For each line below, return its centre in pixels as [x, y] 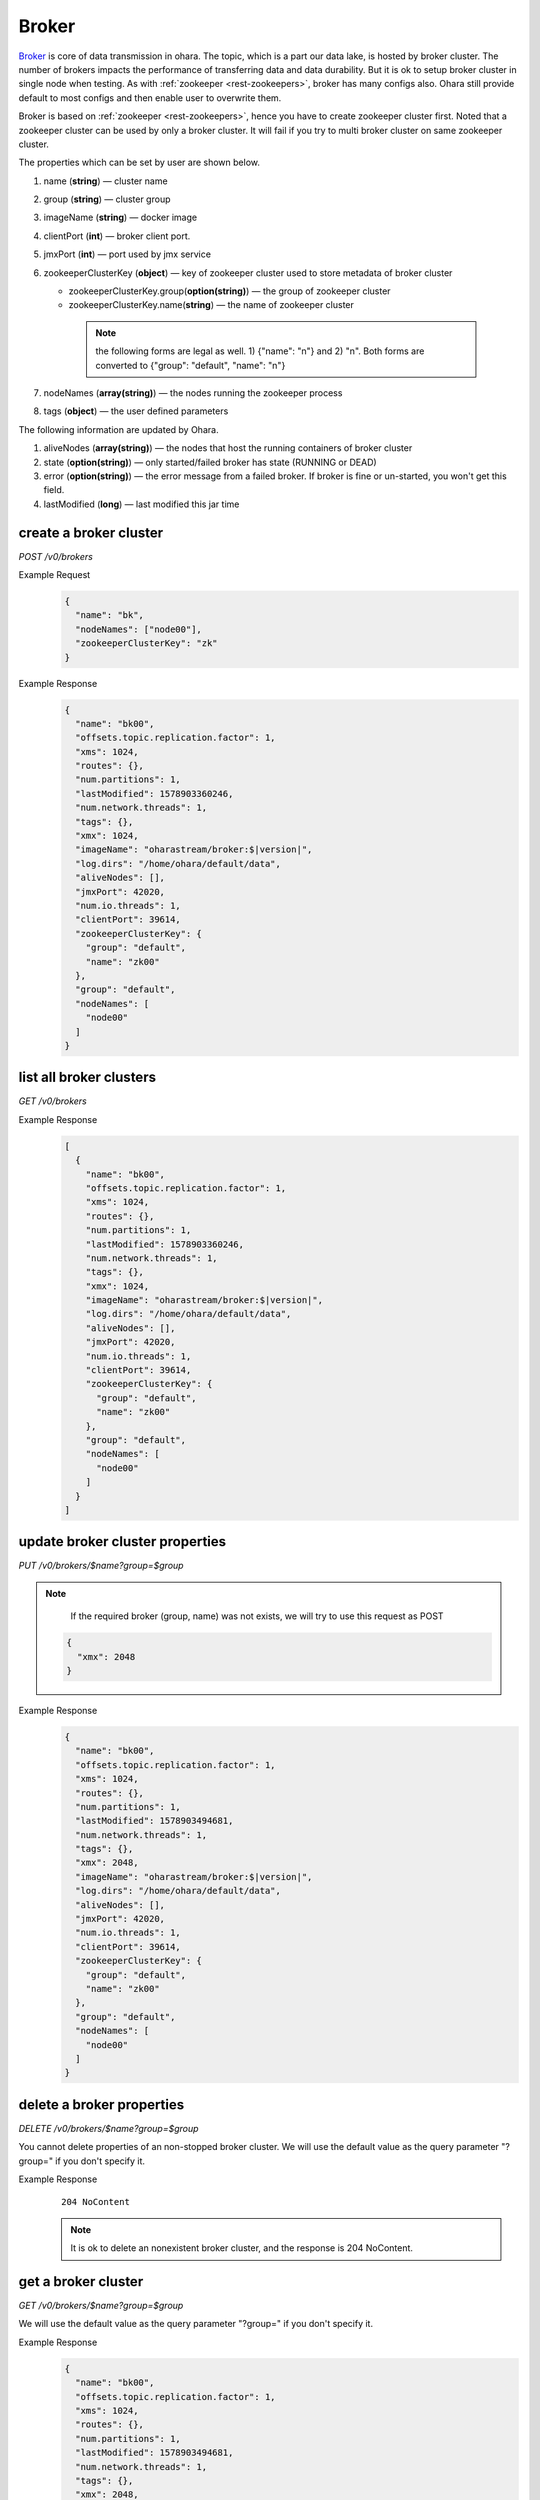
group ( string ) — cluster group [107, 199]
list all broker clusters [87, 1077]
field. [54, 490]
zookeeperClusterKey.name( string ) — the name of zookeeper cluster [211, 305]
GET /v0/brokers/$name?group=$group [101, 2306]
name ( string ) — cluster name [106, 181]
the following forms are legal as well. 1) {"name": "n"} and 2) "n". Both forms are [260, 351]
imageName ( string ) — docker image [120, 217]
